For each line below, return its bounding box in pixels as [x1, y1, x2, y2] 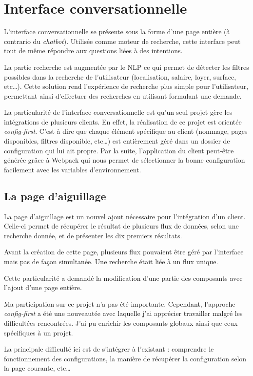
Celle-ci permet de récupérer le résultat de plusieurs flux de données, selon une [4, 221, 239, 231]
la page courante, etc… [4, 363, 71, 373]
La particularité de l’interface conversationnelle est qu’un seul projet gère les [4, 107, 233, 117]
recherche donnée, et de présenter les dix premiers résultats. [4, 230, 182, 240]
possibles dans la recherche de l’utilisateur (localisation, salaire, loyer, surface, [4, 71, 236, 82]
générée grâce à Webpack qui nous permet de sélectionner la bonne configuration [4, 155, 245, 165]
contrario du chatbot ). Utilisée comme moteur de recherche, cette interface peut [4, 36, 241, 46]
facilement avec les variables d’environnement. [4, 164, 141, 174]
